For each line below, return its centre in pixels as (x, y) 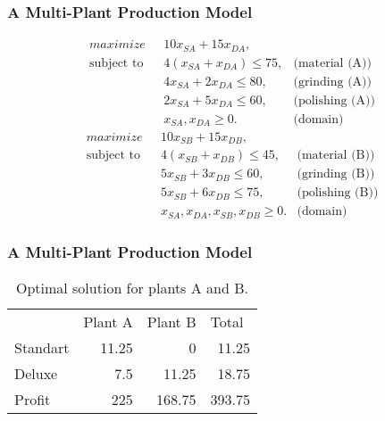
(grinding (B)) (336, 174)
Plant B (172, 321)
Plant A (108, 321)
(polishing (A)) (334, 100)
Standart (42, 347)
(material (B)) (336, 156)
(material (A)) (332, 63)
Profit (33, 399)
